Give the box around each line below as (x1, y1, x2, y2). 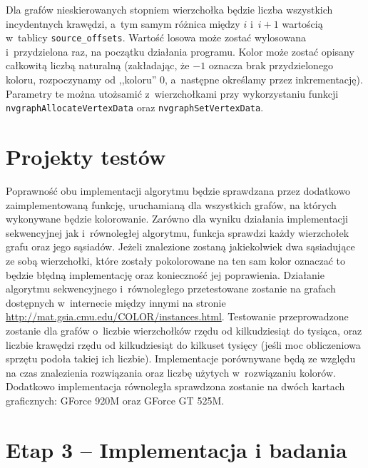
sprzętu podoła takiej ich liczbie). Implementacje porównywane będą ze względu (6, 351, 356, 366)
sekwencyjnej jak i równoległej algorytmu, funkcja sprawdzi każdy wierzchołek (6, 225, 349, 240)
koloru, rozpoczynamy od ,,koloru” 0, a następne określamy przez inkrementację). (6, 72, 363, 87)
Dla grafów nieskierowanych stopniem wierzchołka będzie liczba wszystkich (6, 2, 333, 16)
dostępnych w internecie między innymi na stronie (6, 295, 226, 310)
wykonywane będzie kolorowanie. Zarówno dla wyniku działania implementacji (6, 211, 349, 226)
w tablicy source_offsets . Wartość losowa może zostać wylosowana (6, 30, 306, 45)
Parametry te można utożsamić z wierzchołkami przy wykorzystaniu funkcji (6, 86, 339, 101)
